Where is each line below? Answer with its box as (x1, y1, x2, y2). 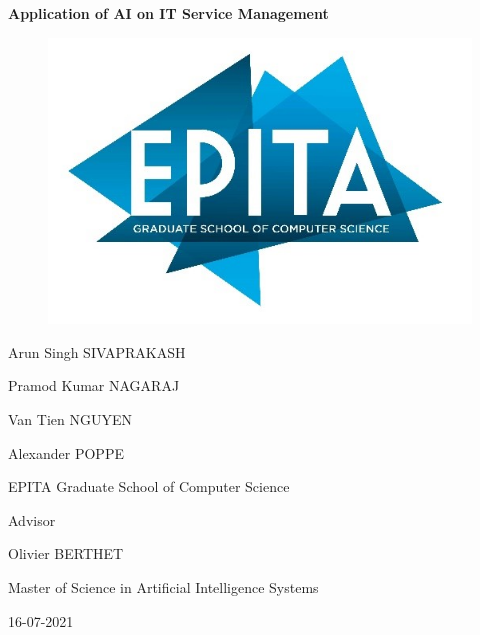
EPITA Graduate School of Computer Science (8, 476, 290, 497)
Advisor (8, 509, 56, 530)
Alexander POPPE (8, 442, 124, 463)
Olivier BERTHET (8, 543, 124, 564)
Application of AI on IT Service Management (8, 3, 329, 23)
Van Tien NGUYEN (8, 409, 132, 430)
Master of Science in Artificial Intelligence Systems (8, 577, 319, 597)
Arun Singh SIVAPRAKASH (8, 341, 186, 362)
